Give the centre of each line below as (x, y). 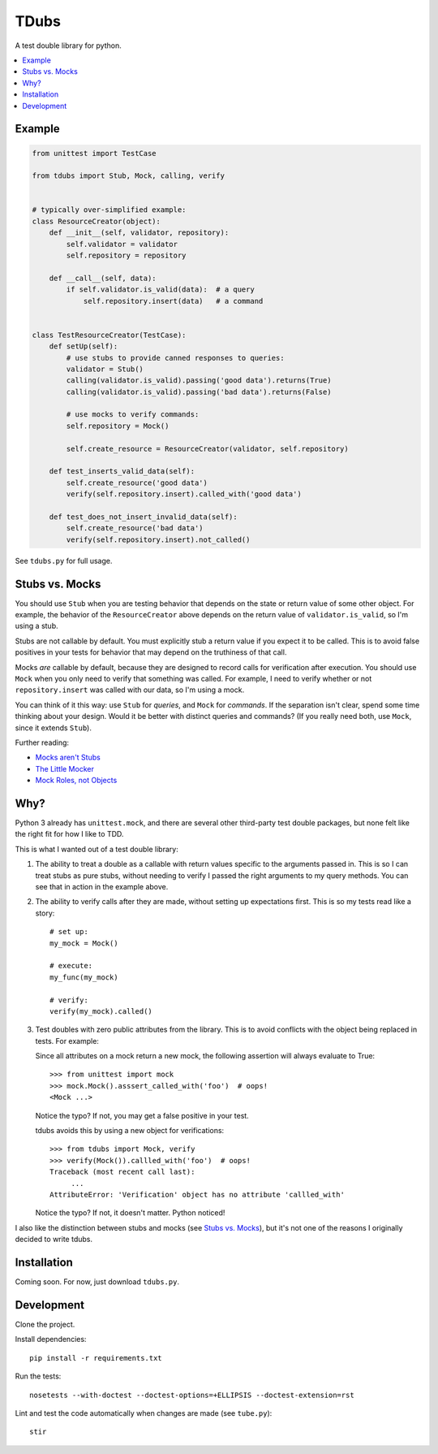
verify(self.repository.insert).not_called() (158, 539)
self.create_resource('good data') (137, 483)
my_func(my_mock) (84, 977)
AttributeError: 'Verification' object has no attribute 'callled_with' (197, 1194)
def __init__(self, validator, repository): (139, 233)
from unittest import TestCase (94, 153)
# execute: (71, 966)
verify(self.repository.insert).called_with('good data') (184, 494)
